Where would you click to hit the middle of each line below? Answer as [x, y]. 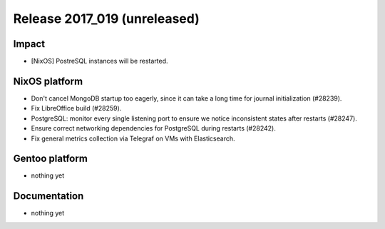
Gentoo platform [51, 159]
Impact [29, 44]
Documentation [48, 196]
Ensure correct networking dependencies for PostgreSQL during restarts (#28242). [153, 128]
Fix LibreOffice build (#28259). [76, 108]
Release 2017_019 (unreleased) [106, 19]
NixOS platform [48, 81]
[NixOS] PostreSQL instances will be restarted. [99, 61]
